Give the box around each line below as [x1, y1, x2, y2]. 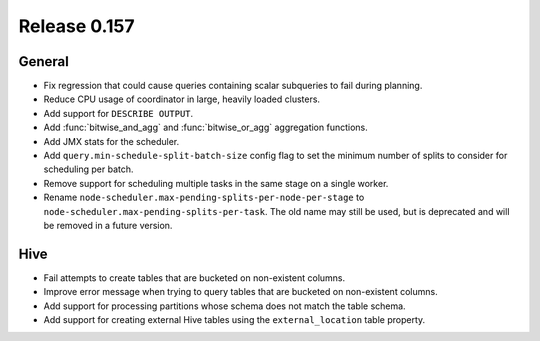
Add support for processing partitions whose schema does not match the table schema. [43, 300, 406, 312]
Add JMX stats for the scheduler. [43, 135, 180, 147]
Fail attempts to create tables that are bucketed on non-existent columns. [43, 271, 346, 284]
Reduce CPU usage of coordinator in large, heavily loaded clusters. [43, 93, 320, 105]
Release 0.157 [18, 15, 135, 37]
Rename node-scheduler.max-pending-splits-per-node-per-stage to [43, 191, 365, 204]
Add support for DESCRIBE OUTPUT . [43, 107, 194, 119]
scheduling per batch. [43, 163, 134, 175]
